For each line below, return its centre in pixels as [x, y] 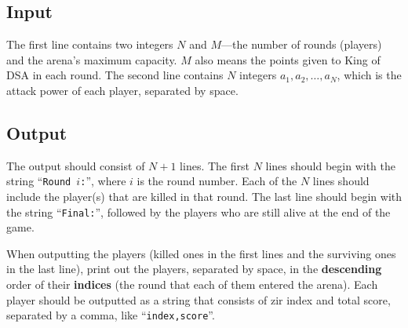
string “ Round [39, 181]
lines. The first [215, 165]
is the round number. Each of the [217, 181]
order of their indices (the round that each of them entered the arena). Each [192, 284]
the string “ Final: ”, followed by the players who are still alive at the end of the [199, 211]
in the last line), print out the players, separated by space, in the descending [194, 269]
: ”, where [103, 181]
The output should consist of [76, 165]
